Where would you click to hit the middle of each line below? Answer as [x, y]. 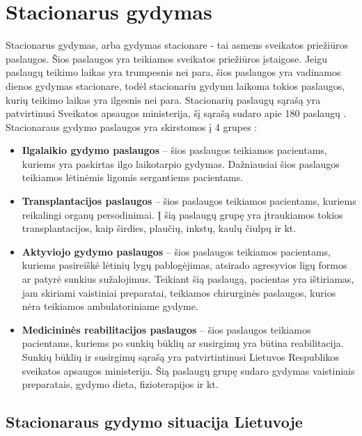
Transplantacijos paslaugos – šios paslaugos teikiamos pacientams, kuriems [189, 201]
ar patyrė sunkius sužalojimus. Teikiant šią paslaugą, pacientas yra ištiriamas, [188, 279]
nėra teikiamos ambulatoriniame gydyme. [110, 306]
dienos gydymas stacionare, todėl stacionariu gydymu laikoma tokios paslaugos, [175, 85]
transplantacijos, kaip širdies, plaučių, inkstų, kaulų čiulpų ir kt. [159, 228]
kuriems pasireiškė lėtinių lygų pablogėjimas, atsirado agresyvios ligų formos [184, 265]
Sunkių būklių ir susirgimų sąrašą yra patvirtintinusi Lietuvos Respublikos [180, 357]
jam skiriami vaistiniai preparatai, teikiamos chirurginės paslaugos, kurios [179, 292]
